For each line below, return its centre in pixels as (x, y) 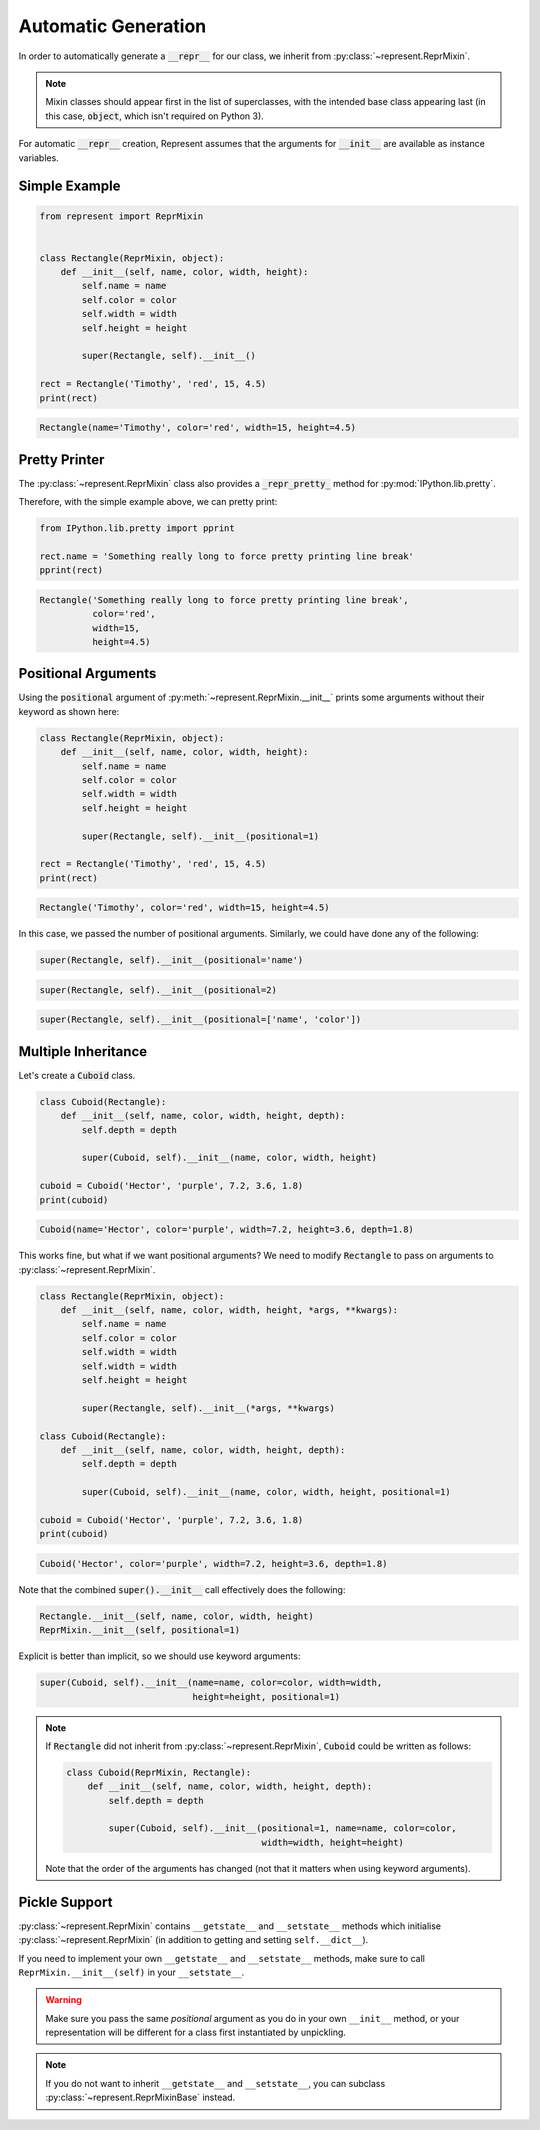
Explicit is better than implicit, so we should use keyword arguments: (159, 1656)
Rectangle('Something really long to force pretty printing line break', (224, 599)
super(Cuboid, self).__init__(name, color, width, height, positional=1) (266, 1492)
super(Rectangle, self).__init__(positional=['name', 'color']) (200, 1019)
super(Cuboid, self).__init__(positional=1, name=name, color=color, (282, 1828)
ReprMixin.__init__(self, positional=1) (139, 1630)
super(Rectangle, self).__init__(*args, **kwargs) (208, 1408)
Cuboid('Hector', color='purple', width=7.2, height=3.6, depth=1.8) (213, 1563)
